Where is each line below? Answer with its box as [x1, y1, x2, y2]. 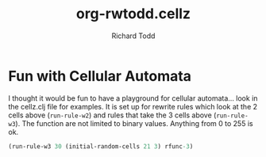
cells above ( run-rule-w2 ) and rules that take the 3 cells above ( [8, 110, 217, 120]
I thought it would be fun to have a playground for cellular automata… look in [8, 93, 258, 103]
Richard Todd [111, 31, 156, 40]
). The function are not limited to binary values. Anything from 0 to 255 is [15, 118, 253, 128]
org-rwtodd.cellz [75, 5, 191, 23]
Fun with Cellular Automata [8, 67, 192, 85]
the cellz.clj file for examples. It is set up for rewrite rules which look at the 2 [8, 101, 258, 111]
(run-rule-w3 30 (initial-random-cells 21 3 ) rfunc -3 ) [8, 142, 194, 151]
